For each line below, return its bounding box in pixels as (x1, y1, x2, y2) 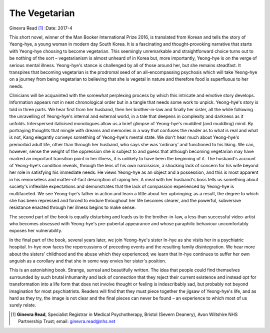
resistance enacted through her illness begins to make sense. (9, 204, 136, 210)
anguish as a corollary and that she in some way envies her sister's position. (9, 258, 166, 264)
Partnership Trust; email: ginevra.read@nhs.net (18, 318, 115, 324)
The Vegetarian (9, 8, 75, 19)
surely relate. (9, 302, 36, 308)
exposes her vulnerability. (9, 228, 62, 234)
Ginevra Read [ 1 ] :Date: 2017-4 (9, 25, 72, 31)
